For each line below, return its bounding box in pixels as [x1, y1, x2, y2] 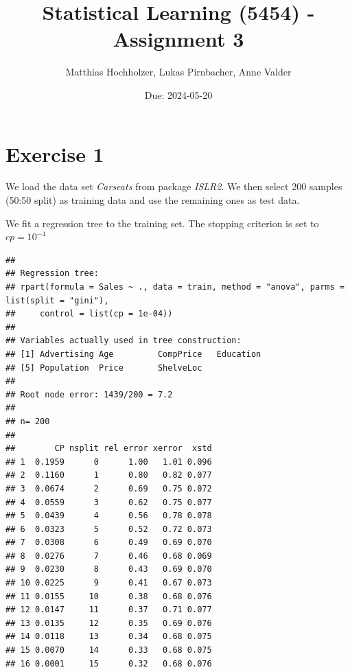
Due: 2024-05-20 [144, 87, 213, 102]
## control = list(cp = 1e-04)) [5, 309, 173, 319]
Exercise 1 [5, 139, 104, 167]
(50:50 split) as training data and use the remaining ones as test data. [5, 193, 300, 207]
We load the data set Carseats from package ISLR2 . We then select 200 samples [5, 179, 342, 194]
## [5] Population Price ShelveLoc [5, 362, 202, 373]
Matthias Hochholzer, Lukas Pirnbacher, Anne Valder [65, 65, 292, 79]
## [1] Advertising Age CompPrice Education [5, 349, 261, 359]
